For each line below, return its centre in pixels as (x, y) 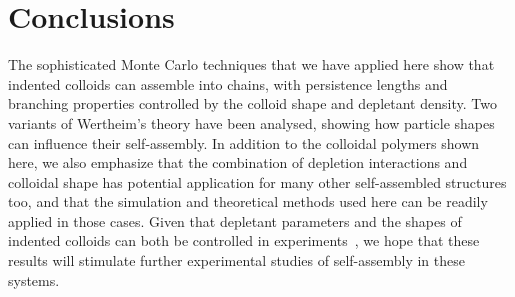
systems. (34, 279)
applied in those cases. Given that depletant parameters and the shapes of (235, 220)
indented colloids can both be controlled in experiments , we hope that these (244, 240)
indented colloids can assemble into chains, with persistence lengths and (228, 83)
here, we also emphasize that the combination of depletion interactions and (238, 162)
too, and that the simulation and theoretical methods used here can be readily (248, 201)
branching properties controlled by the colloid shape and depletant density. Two (252, 103)
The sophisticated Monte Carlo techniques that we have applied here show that (251, 64)
